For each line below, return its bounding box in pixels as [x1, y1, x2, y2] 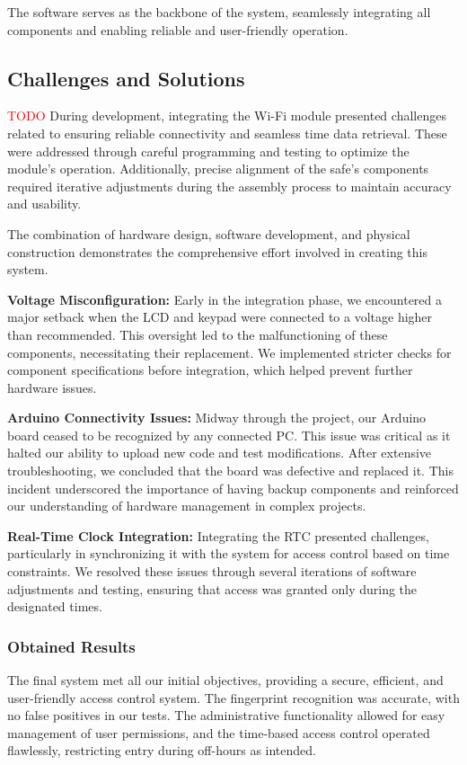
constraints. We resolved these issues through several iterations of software [7, 562, 417, 581]
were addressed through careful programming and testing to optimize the [7, 141, 410, 160]
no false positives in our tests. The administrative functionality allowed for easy [7, 706, 445, 725]
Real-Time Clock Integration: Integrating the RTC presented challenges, [7, 526, 429, 545]
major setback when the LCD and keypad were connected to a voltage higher [7, 307, 433, 326]
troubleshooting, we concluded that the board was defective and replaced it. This [7, 461, 454, 480]
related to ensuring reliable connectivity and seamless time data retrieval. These [7, 123, 447, 142]
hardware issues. [7, 378, 97, 396]
